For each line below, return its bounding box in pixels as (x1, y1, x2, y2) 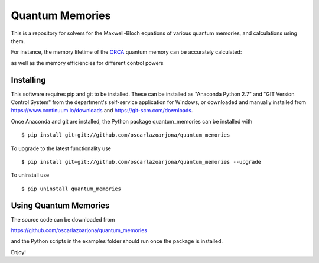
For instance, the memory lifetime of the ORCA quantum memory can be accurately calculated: (11, 48, 242, 56)
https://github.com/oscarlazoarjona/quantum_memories (11, 227, 148, 234)
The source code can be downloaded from (11, 216, 115, 223)
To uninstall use (11, 171, 50, 178)
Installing (11, 74, 47, 85)
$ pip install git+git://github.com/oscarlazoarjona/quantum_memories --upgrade (21, 158, 262, 165)
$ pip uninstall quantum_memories (21, 185, 121, 192)
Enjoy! (11, 248, 27, 255)
